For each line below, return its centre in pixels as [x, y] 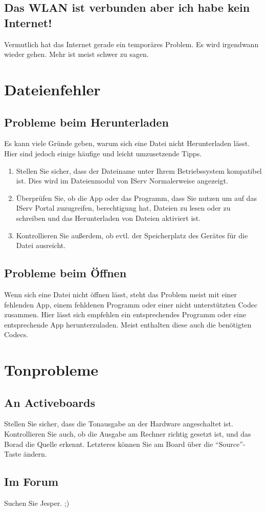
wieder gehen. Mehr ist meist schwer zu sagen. [76, 54]
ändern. [35, 454]
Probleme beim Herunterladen [86, 122]
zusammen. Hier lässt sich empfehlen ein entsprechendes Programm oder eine [125, 314]
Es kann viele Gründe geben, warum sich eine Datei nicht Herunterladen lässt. [127, 143]
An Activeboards [50, 402]
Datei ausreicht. [41, 245]
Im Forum [31, 482]
